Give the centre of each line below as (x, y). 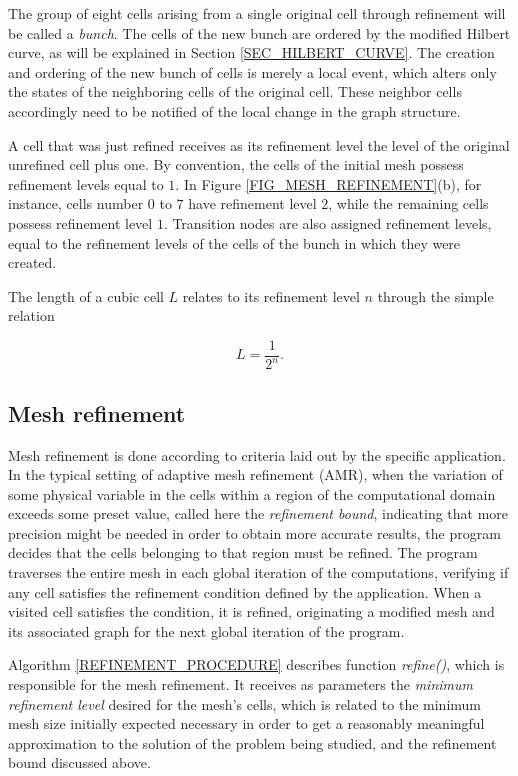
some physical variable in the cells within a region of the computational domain (252, 493)
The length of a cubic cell (86, 295)
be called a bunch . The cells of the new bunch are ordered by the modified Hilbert (259, 32)
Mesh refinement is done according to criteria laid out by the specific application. (257, 454)
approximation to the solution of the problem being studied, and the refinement (252, 742)
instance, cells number (76, 203)
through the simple (435, 295)
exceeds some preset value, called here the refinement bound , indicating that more (258, 513)
